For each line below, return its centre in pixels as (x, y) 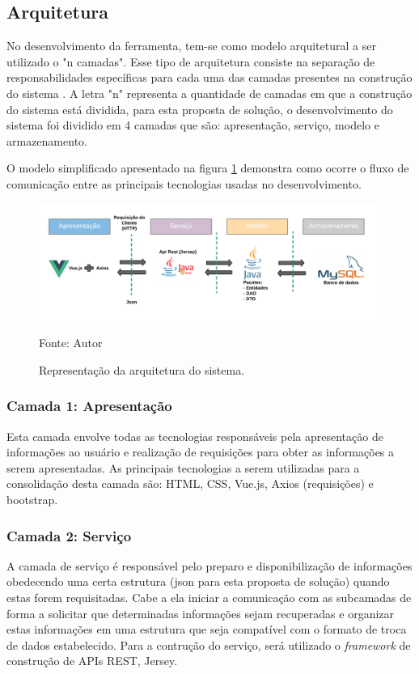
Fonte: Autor (71, 343)
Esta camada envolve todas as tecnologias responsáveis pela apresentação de (195, 436)
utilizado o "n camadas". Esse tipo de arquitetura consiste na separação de (191, 61)
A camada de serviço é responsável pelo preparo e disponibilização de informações (209, 565)
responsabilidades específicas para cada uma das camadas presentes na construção (209, 77)
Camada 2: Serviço (69, 535)
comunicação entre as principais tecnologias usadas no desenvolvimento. (184, 183)
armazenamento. (47, 140)
